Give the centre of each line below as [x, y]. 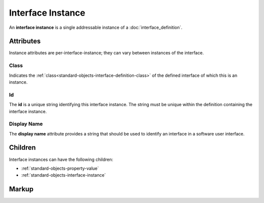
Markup [21, 189]
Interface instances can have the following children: [61, 159]
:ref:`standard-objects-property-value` [60, 168]
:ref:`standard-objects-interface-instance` [64, 175]
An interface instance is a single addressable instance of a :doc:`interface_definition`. [96, 27]
